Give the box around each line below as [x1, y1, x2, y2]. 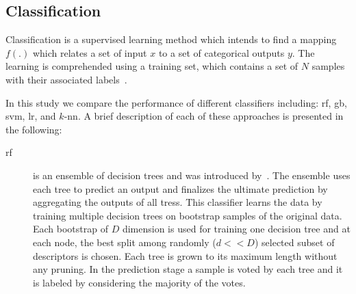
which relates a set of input [32, 45, 147, 59]
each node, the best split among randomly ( [33, 235, 216, 249]
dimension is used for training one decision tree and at [122, 222, 351, 236]
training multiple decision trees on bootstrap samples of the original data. [33, 208, 342, 222]
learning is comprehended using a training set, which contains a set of [5, 59, 298, 73]
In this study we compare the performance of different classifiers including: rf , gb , [5, 95, 347, 109]
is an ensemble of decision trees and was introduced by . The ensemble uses [33, 168, 351, 182]
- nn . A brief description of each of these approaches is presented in [64, 109, 344, 123]
